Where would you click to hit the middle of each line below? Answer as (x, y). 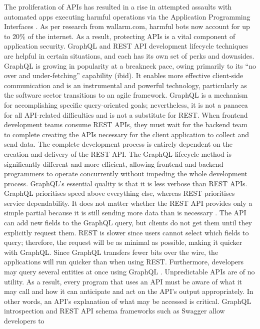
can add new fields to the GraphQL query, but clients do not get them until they (128, 223)
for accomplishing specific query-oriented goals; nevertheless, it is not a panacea (126, 104)
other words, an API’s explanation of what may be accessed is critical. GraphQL (128, 301)
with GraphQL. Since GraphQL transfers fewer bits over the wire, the (111, 252)
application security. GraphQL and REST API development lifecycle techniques (126, 46)
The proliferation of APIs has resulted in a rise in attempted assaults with (118, 7)
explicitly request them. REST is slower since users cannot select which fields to (126, 232)
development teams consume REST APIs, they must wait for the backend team (126, 124)
